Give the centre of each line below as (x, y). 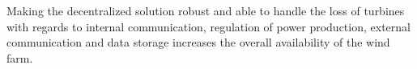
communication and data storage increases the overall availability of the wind (198, 42)
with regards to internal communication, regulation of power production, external (208, 26)
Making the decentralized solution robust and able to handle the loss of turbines (206, 10)
